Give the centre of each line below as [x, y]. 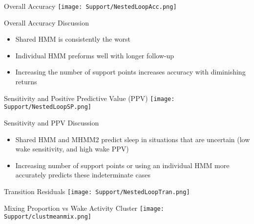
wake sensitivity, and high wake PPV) [72, 149]
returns [26, 82]
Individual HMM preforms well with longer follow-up [95, 55]
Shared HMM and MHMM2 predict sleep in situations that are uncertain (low [133, 139]
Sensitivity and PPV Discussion [52, 122]
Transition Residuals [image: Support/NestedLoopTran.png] [97, 191]
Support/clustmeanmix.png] [48, 217]
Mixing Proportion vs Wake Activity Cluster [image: [84, 208]
